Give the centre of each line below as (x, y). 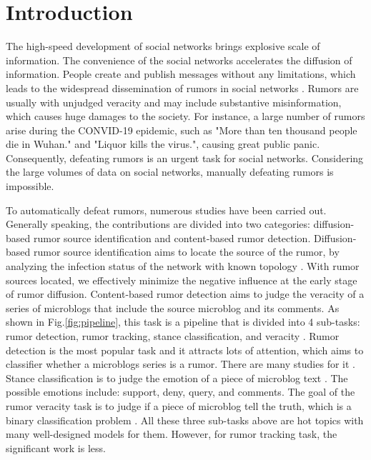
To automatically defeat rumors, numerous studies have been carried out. (166, 210)
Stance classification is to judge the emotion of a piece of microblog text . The (177, 377)
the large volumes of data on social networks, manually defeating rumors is (170, 172)
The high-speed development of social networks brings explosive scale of (163, 46)
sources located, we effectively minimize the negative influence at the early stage (182, 280)
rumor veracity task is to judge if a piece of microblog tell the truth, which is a (179, 405)
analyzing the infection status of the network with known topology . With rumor (183, 266)
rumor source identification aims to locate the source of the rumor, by (186, 252)
